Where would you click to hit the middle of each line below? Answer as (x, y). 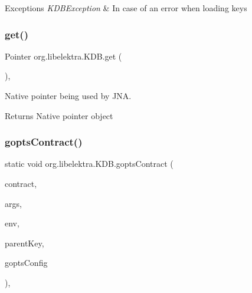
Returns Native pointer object (59, 115)
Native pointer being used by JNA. (68, 96)
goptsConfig (26, 263)
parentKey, (24, 243)
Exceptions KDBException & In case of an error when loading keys (126, 8)
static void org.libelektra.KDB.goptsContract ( (89, 164)
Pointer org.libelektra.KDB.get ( (63, 56)
